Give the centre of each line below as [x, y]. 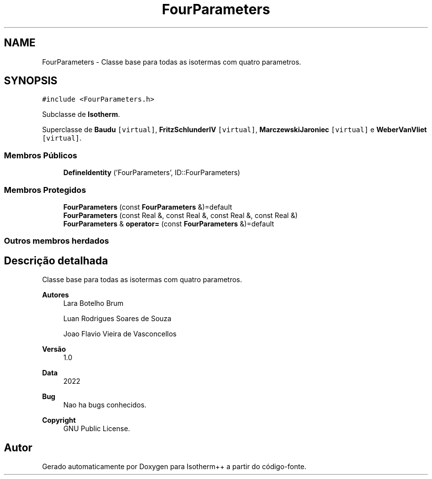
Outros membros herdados [56, 241]
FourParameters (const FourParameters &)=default [148, 207]
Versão [54, 349]
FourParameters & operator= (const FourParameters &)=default [169, 223]
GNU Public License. [97, 429]
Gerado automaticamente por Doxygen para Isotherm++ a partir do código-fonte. [174, 466]
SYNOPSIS [31, 81]
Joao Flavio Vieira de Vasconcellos [120, 334]
